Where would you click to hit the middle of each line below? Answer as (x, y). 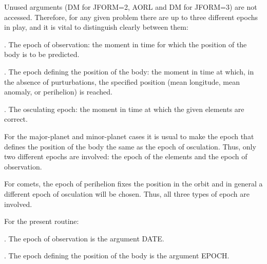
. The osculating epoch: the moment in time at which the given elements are (124, 109)
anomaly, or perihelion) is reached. (58, 92)
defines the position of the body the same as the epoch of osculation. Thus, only (130, 146)
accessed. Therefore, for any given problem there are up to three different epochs (131, 17)
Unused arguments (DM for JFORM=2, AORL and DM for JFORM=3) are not (131, 7)
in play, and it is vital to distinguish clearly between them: (96, 27)
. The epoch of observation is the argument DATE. (84, 238)
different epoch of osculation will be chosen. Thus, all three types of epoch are (127, 193)
